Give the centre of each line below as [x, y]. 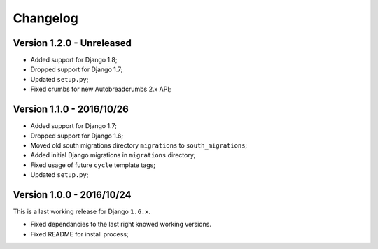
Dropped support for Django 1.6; [77, 136]
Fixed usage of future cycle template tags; [93, 165]
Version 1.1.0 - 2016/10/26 [71, 109]
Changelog [45, 18]
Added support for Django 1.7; [73, 126]
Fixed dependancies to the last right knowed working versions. [121, 225]
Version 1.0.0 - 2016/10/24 [72, 195]
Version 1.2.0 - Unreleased [72, 43]
